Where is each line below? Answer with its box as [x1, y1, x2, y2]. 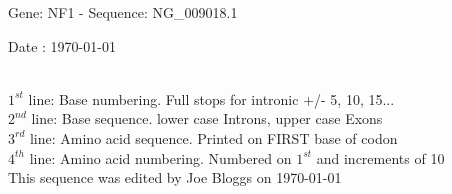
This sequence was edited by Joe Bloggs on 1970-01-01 [8, 167, 342, 188]
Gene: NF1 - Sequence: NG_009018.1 [8, 2, 238, 22]
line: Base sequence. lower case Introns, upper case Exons [31, 108, 383, 129]
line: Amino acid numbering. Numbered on [29, 147, 292, 168]
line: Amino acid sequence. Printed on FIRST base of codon [29, 127, 398, 148]
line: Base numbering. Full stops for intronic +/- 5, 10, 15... [28, 88, 395, 109]
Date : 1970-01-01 [8, 35, 116, 56]
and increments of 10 [316, 147, 445, 168]
